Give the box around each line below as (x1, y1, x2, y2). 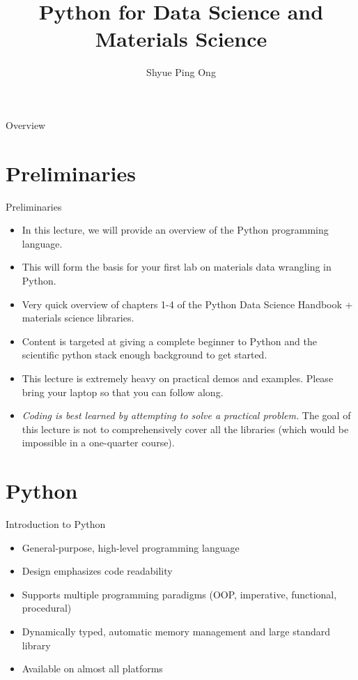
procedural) (22, 600, 72, 615)
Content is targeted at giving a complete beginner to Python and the (22, 333, 317, 348)
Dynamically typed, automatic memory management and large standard (22, 624, 330, 639)
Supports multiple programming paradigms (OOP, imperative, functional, (22, 587, 337, 601)
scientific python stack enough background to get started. (22, 347, 267, 362)
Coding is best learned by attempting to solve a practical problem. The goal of (22, 408, 351, 423)
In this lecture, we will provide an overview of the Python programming (22, 222, 329, 237)
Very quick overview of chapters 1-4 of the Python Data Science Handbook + (22, 296, 353, 311)
